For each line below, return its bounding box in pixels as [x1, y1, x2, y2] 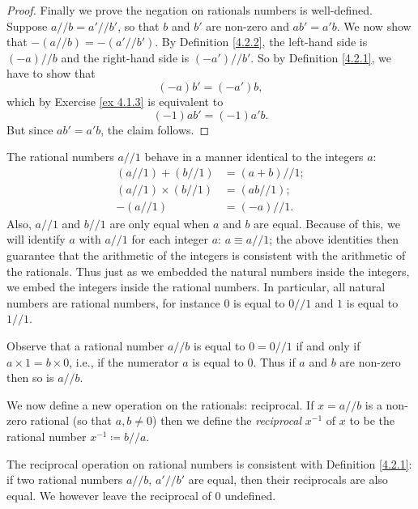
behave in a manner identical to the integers [144, 148, 364, 165]
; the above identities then [269, 231, 399, 248]
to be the [349, 412, 395, 429]
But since [6, 121, 53, 138]
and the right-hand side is [61, 49, 190, 66]
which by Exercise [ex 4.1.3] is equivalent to [6, 92, 224, 109]
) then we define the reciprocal [152, 412, 302, 429]
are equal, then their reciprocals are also [188, 471, 388, 488]
